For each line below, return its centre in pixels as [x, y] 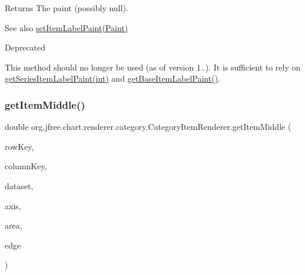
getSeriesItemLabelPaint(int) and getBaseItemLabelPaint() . [112, 78]
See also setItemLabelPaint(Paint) [67, 27]
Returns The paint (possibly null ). [67, 8]
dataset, [19, 185]
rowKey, [19, 146]
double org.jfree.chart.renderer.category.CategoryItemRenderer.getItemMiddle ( [148, 127]
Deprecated [25, 47]
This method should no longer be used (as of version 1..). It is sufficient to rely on [153, 67]
